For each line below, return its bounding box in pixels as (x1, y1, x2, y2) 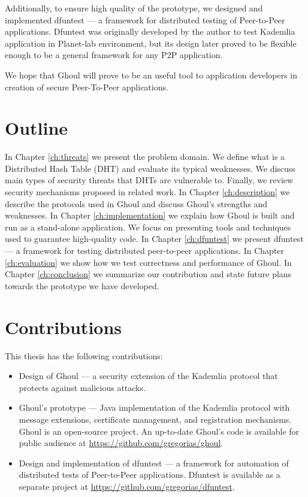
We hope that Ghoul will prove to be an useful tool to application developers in (5, 68, 298, 81)
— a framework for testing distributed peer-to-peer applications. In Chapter (5, 244, 285, 257)
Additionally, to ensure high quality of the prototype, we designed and (5, 2, 263, 14)
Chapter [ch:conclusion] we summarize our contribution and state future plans (5, 268, 292, 280)
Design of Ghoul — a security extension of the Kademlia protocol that (19, 369, 278, 382)
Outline (5, 116, 68, 140)
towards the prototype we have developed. (5, 279, 159, 292)
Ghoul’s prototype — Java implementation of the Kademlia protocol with (19, 401, 290, 414)
